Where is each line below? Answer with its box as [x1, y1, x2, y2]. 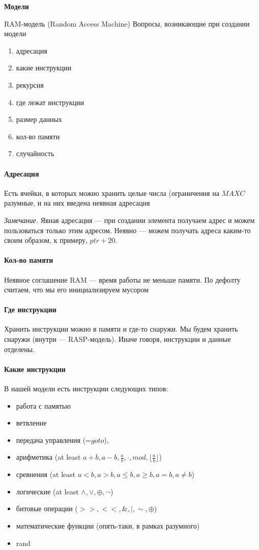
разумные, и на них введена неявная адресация [4, 197, 150, 208]
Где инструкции [4, 304, 56, 315]
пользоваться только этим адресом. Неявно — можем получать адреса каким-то [4, 224, 251, 235]
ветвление [16, 417, 47, 428]
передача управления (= [16, 434, 91, 445]
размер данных [16, 114, 62, 124]
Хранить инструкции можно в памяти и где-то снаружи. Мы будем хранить [4, 323, 238, 334]
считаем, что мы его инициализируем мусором [4, 284, 149, 295]
